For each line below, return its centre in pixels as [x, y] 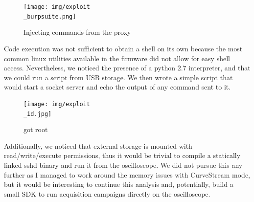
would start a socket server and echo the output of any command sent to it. [117, 87]
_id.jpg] [38, 114]
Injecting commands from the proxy [77, 32]
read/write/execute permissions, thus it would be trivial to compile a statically [122, 155]
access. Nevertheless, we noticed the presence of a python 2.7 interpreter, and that [127, 68]
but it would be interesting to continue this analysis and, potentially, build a [119, 184]
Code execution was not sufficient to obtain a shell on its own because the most [123, 48]
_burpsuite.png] [50, 16]
